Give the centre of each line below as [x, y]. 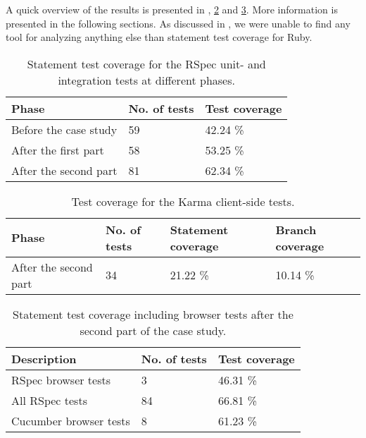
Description [44, 358]
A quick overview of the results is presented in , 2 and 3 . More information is [172, 9]
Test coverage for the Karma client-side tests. [183, 201]
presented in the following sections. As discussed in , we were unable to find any [178, 23]
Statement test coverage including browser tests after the [153, 314]
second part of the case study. [153, 330]
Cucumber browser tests [71, 420]
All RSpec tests [49, 400]
